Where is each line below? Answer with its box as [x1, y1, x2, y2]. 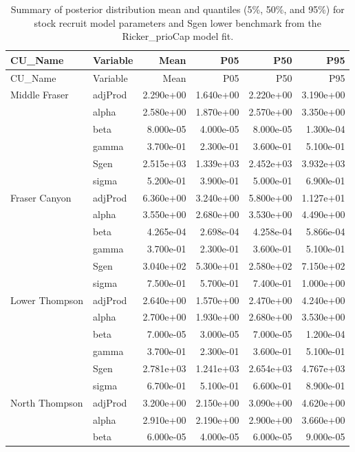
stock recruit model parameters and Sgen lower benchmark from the [34, 15, 321, 30]
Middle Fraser [10, 87, 69, 102]
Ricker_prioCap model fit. [122, 29, 234, 43]
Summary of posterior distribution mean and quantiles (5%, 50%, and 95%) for [10, 2, 345, 16]
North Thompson [10, 395, 83, 409]
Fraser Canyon [10, 190, 72, 204]
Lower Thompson [10, 292, 84, 307]
